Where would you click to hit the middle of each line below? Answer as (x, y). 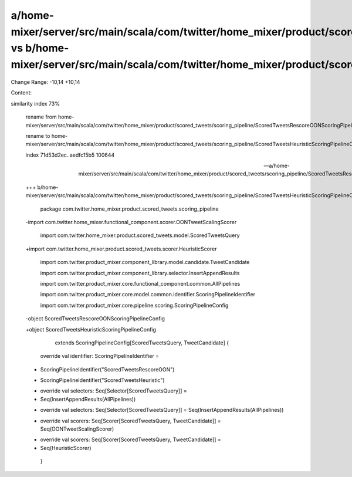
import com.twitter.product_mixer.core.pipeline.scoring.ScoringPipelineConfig (134, 305)
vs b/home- (40, 48)
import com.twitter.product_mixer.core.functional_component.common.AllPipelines (140, 283)
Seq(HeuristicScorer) (66, 448)
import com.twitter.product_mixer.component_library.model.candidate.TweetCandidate (145, 262)
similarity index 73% (35, 103)
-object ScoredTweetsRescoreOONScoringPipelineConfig (95, 319)
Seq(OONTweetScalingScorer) (77, 429)
